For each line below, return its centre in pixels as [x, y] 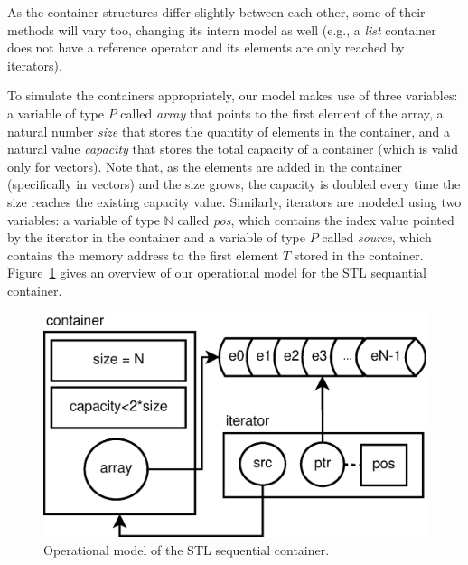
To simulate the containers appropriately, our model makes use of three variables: [233, 95]
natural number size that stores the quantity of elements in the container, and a [229, 131]
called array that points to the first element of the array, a [282, 113]
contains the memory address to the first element [143, 254]
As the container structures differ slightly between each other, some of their [216, 12]
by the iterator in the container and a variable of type [156, 237]
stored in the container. [359, 254]
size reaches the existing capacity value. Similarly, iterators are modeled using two [234, 201]
